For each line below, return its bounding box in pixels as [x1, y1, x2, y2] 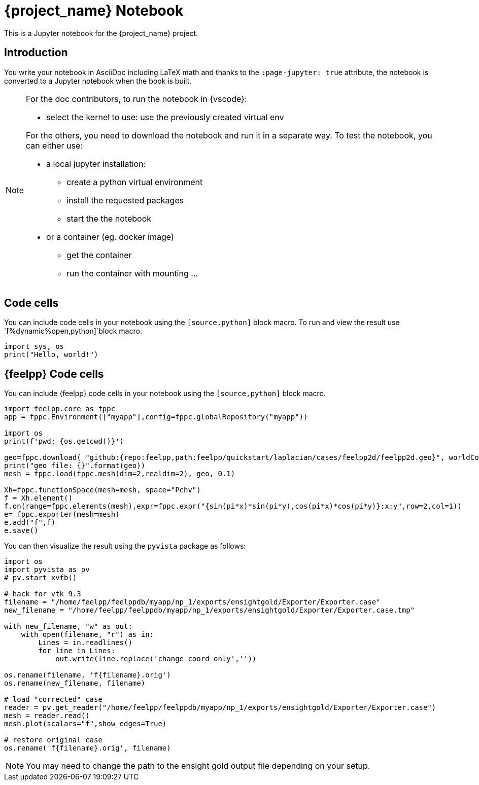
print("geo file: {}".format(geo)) [4, 461, 146, 470]
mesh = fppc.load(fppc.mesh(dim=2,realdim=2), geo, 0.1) [4, 470, 235, 478]
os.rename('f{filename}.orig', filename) [4, 744, 171, 753]
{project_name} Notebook [4, 2, 184, 19]
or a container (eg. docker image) [46, 231, 174, 242]
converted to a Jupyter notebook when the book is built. [4, 76, 192, 85]
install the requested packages [66, 195, 184, 205]
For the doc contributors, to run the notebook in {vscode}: [26, 93, 247, 104]
